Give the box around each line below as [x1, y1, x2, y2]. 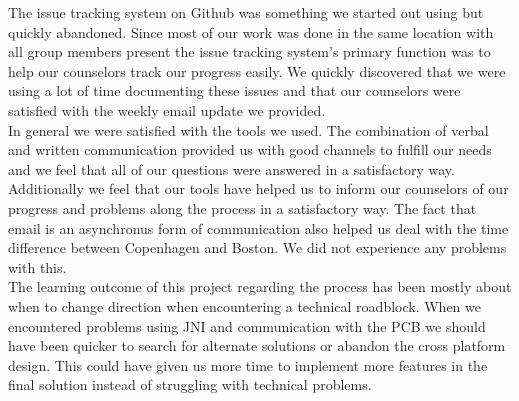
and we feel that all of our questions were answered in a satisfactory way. [8, 158, 455, 179]
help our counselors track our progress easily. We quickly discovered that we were [8, 60, 506, 81]
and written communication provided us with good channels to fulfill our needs [8, 139, 492, 160]
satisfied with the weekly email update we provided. [8, 99, 326, 120]
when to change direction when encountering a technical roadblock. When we [8, 295, 482, 316]
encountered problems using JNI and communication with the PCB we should [8, 315, 486, 336]
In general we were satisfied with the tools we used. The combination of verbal [8, 119, 489, 140]
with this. [8, 256, 67, 277]
